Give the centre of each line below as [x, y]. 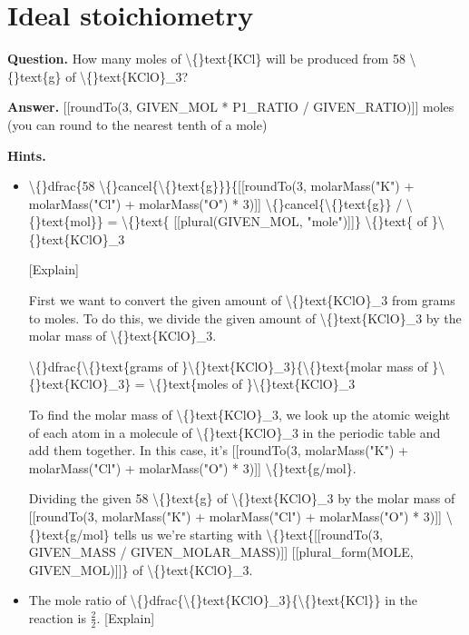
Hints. [27, 155]
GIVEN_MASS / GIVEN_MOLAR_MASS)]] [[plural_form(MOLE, [221, 552]
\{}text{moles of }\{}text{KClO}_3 [252, 384]
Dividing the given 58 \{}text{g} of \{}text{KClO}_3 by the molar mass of [242, 498]
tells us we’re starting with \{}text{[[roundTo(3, [248, 534]
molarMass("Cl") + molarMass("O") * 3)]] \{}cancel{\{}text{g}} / [215, 203]
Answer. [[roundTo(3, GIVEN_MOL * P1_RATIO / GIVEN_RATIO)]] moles [231, 107]
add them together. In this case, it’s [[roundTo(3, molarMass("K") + [218, 450]
